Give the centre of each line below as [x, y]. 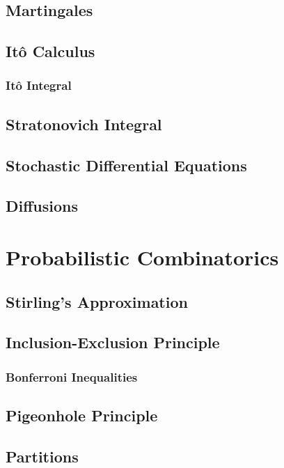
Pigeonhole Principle [82, 415]
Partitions [42, 456]
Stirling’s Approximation [97, 301]
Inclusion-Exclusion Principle [113, 342]
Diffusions [42, 206]
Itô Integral [39, 85]
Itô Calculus [50, 51]
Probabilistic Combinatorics [142, 257]
